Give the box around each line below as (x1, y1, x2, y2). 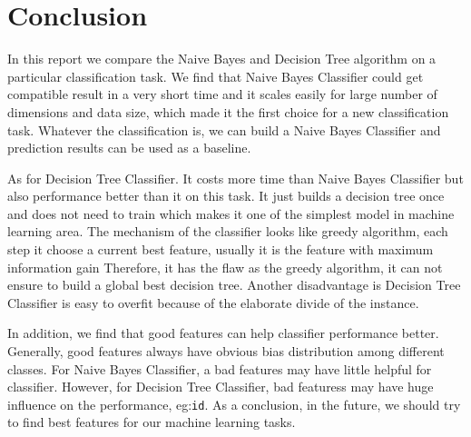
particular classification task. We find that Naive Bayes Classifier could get (7, 66, 424, 85)
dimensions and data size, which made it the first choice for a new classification (7, 102, 449, 121)
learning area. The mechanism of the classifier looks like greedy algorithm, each (7, 222, 448, 241)
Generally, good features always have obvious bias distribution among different (7, 342, 445, 361)
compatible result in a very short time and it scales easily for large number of (7, 84, 437, 104)
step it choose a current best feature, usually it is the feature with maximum (7, 240, 434, 259)
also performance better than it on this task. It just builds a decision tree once (7, 186, 445, 205)
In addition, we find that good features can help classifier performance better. (7, 323, 439, 343)
